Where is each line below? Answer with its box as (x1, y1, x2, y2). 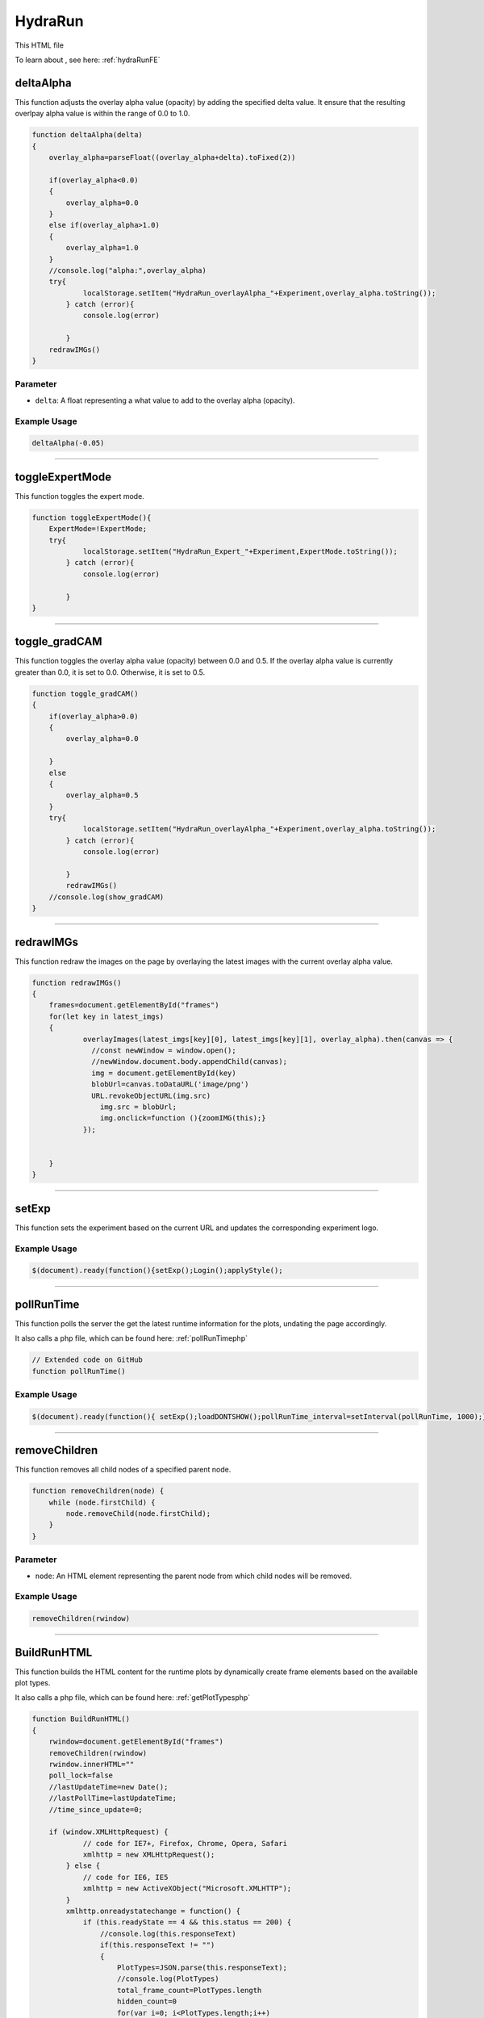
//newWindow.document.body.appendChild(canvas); (91, 1057, 288, 1066)
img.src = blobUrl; (99, 1103, 177, 1112)
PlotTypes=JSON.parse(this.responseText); (117, 1962, 288, 1972)
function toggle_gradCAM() (31, 689, 139, 698)
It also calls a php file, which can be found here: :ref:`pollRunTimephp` (15, 1333, 248, 1343)
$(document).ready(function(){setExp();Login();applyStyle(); (31, 1266, 283, 1275)
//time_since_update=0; (48, 1805, 143, 1814)
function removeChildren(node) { (31, 1486, 165, 1496)
